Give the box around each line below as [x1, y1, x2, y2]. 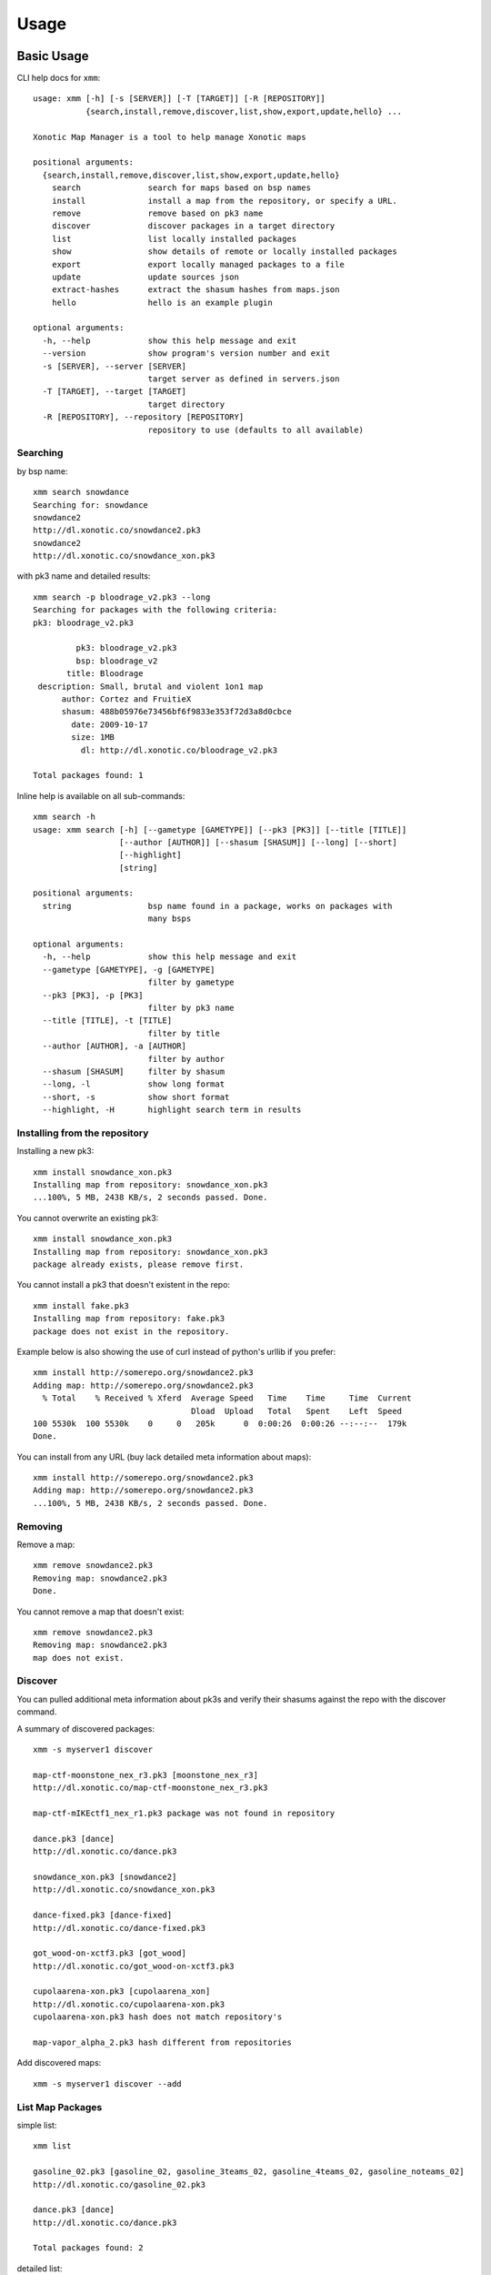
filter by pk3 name [147, 1002, 235, 1013]
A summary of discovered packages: [16, 1723, 155, 1734]
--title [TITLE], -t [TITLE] [42, 1016, 173, 1026]
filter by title [147, 1028, 220, 1038]
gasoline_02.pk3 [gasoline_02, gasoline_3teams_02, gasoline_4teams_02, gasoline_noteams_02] [33, 2167, 465, 2177]
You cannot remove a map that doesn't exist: [16, 1606, 185, 1617]
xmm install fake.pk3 [33, 1300, 129, 1310]
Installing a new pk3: [16, 1146, 95, 1157]
